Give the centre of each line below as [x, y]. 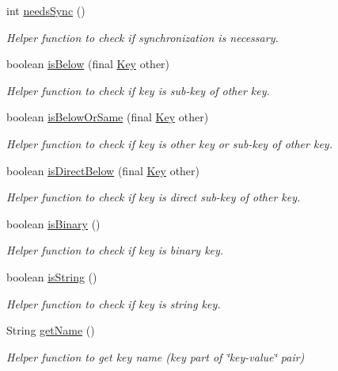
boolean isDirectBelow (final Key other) [103, 170]
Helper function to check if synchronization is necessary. [142, 37]
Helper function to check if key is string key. [114, 303]
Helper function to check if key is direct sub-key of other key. [154, 197]
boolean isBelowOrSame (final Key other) [108, 117]
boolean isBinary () [53, 223]
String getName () [51, 330]
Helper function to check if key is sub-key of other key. [138, 90]
